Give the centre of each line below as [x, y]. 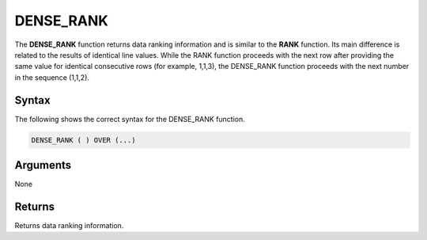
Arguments [43, 165]
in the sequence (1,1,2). [52, 77]
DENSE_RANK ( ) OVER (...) [83, 140]
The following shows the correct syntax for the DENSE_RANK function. [130, 119]
